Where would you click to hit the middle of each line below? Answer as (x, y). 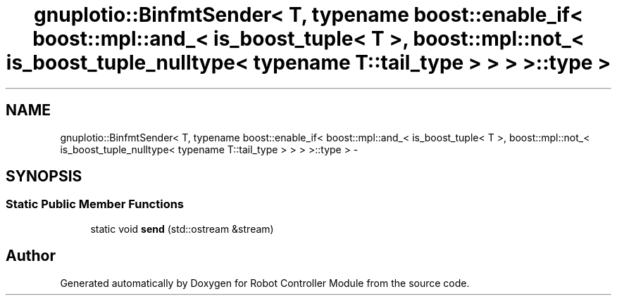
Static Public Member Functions (95, 204)
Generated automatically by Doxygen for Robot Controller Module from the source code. (265, 283)
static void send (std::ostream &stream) (182, 229)
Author (31, 256)
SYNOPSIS (44, 177)
